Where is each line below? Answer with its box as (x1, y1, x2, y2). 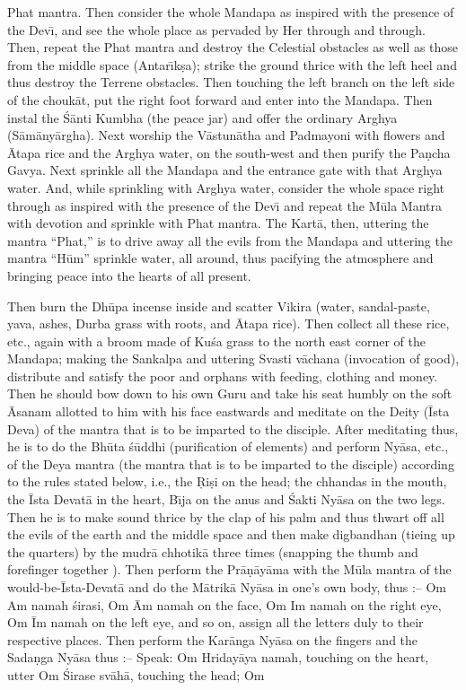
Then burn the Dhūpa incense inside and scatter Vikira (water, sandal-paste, (7, 296, 430, 315)
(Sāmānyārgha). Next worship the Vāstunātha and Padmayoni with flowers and (7, 126, 445, 144)
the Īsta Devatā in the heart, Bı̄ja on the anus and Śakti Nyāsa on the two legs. (7, 490, 445, 509)
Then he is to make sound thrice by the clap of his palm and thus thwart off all (7, 507, 444, 526)
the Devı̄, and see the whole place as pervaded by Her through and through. (7, 20, 426, 39)
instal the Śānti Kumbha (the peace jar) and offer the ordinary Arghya (7, 108, 398, 127)
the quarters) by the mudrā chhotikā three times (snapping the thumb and (7, 542, 418, 561)
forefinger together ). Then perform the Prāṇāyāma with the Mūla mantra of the (7, 560, 452, 579)
